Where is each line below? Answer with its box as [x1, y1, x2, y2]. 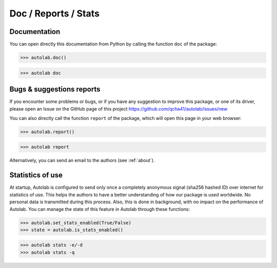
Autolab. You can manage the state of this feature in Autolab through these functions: [9, 206, 190, 212]
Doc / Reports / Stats [9, 8, 100, 19]
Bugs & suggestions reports [9, 85, 101, 94]
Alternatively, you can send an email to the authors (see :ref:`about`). [9, 157, 155, 164]
